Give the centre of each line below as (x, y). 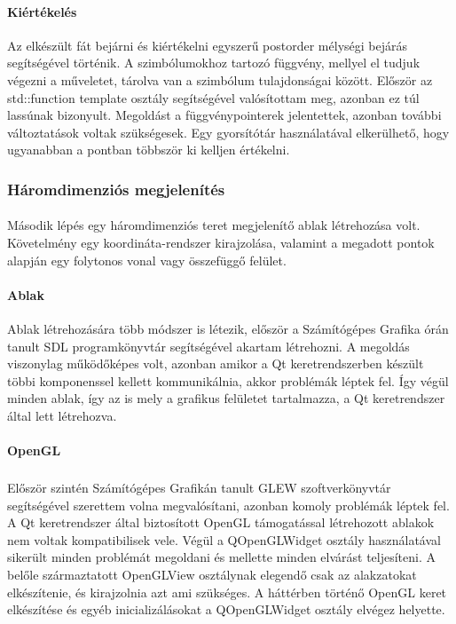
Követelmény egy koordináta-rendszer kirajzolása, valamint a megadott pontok (221, 242)
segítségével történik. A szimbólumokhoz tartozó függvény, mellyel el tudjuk (214, 63)
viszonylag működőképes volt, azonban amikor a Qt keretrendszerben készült (216, 363)
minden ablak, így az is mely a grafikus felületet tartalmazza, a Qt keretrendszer (226, 398)
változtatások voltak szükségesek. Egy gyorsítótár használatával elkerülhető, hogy (228, 132)
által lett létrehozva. (62, 415)
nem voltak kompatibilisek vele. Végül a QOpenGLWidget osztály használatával (224, 539)
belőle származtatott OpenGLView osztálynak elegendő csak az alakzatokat (212, 574)
